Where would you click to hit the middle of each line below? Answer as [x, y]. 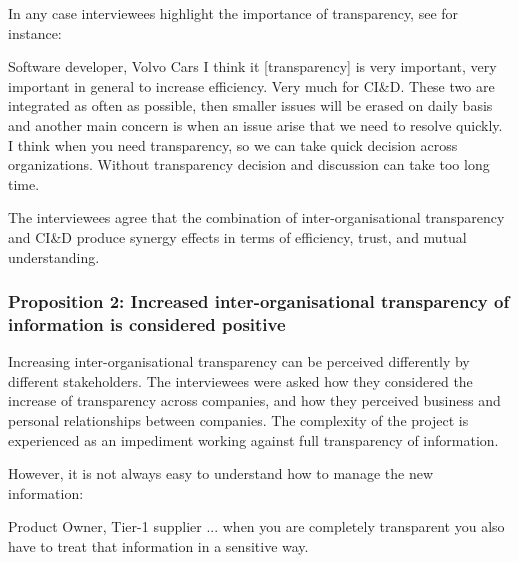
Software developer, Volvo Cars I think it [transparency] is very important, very [252, 66]
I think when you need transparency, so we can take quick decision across [233, 144]
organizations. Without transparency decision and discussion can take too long [249, 164]
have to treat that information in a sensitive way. [158, 546]
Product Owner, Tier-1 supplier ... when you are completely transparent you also [256, 526]
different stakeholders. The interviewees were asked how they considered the [240, 380]
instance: [35, 32]
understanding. [54, 256]
